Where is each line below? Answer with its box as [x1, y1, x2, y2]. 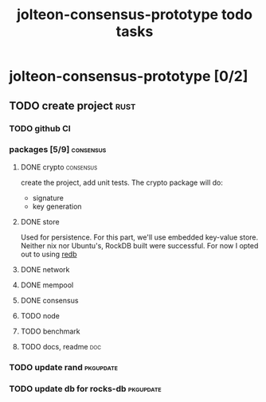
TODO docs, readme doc [20, 342, 102, 351]
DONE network [20, 264, 70, 274]
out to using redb [20, 249, 77, 259]
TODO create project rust [9, 99, 136, 112]
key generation [32, 201, 82, 211]
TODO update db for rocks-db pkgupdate [9, 383, 162, 394]
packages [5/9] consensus [9, 144, 107, 155]
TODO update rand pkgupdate [9, 361, 119, 373]
